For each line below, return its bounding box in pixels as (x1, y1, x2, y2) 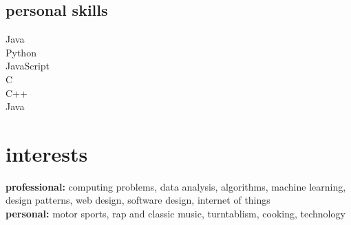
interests (6, 139, 88, 167)
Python (6, 45, 36, 59)
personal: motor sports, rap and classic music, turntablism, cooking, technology (6, 206, 345, 221)
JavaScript (6, 58, 50, 73)
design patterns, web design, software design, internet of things (6, 193, 270, 207)
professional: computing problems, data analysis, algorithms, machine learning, (6, 179, 346, 193)
